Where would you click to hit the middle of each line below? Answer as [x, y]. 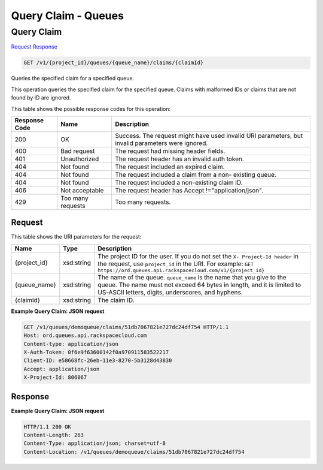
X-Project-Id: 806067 [55, 377]
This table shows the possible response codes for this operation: [91, 109]
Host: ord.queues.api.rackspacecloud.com [85, 335]
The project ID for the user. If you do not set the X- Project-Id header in [198, 256]
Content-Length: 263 [54, 435]
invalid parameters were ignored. [161, 143]
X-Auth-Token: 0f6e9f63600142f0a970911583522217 [96, 352]
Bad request [78, 151]
